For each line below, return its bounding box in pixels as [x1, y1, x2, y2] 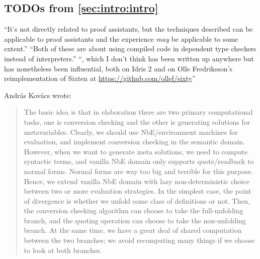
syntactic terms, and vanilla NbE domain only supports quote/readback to [24, 156, 254, 166]
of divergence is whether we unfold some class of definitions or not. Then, [24, 195, 250, 206]
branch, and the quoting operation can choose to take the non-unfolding [24, 215, 246, 225]
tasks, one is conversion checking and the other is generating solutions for [24, 116, 250, 127]
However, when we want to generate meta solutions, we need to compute [24, 146, 248, 156]
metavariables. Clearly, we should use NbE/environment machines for [24, 126, 238, 137]
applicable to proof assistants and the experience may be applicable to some [4, 33, 238, 44]
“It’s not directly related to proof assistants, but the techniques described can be [4, 24, 253, 34]
